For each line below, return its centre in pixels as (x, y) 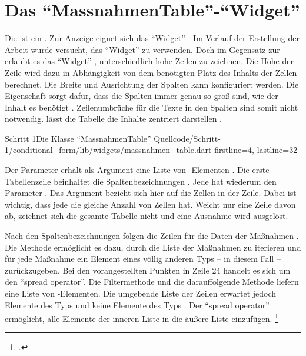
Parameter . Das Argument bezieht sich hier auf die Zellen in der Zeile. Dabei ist (151, 193)
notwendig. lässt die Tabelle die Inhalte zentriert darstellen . (114, 119)
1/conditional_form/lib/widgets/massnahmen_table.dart (108, 150)
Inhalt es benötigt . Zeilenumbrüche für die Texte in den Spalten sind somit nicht (152, 107)
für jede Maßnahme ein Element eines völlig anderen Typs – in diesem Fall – (143, 259)
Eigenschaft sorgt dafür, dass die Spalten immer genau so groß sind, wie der (142, 96)
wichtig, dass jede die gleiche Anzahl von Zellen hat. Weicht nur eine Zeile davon (150, 204)
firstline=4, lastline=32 (256, 150)
